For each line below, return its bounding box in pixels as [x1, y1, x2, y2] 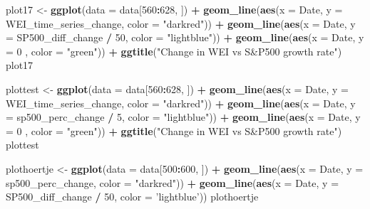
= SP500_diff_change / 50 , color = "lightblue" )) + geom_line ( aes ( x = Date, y [6, 30, 364, 45]
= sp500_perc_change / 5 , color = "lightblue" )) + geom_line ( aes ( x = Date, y [6, 109, 361, 124]
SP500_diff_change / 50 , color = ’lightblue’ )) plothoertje [6, 189, 259, 204]
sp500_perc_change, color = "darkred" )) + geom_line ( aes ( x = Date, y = [6, 175, 339, 190]
